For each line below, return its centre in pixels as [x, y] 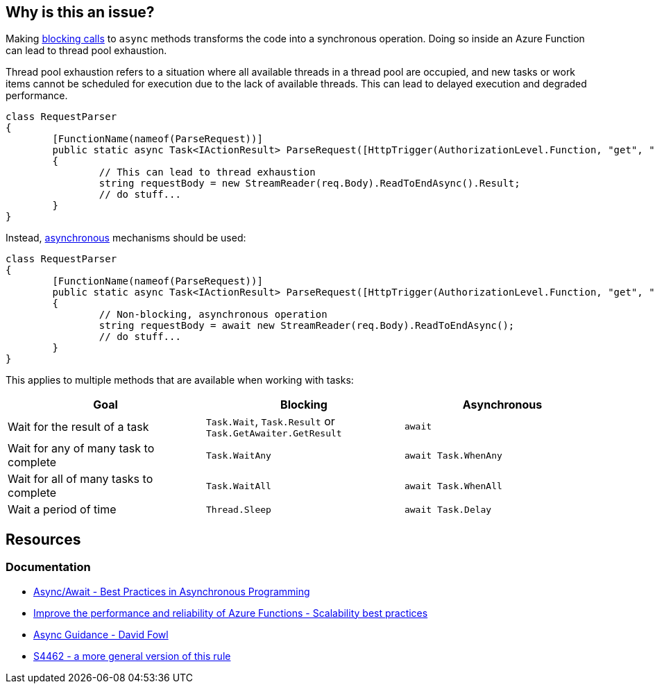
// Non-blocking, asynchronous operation [213, 315]
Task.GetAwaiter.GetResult [274, 434]
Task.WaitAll [238, 486]
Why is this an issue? [80, 12]
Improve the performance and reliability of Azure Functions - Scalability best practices [231, 613]
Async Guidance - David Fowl [101, 634]
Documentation [48, 567]
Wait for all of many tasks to [80, 479]
